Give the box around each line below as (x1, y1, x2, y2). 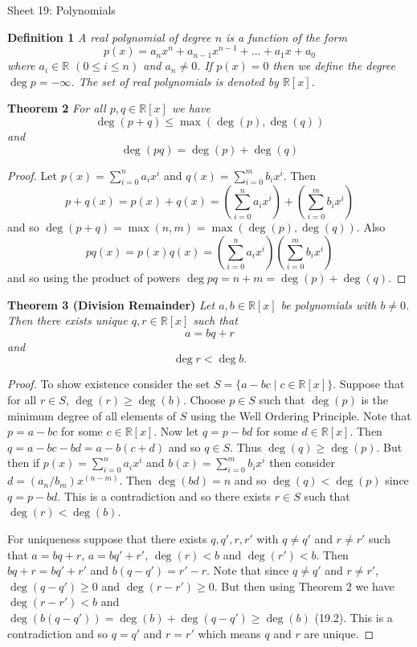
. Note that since (206, 562, 289, 579)
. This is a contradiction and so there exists (57, 487, 272, 504)
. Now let (153, 423, 199, 440)
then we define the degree (272, 57, 395, 74)
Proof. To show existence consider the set (7, 375, 211, 392)
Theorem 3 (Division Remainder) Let (7, 296, 215, 313)
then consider (269, 454, 335, 471)
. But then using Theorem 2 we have (214, 577, 395, 594)
